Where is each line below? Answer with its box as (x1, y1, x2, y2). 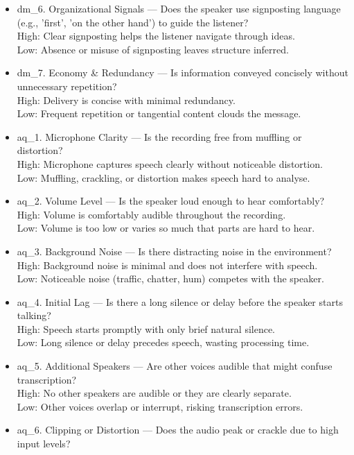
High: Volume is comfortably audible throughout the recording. (17, 207, 286, 221)
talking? (17, 308, 51, 323)
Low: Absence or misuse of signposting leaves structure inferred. (17, 42, 289, 56)
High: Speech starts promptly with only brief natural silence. (17, 321, 275, 336)
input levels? (17, 436, 71, 451)
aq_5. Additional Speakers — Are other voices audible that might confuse (17, 359, 333, 373)
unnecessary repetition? (17, 78, 117, 93)
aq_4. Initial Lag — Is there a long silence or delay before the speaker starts (17, 294, 343, 309)
